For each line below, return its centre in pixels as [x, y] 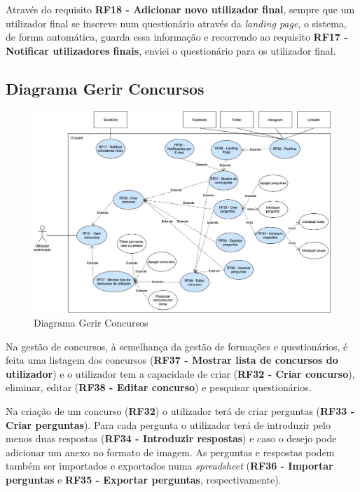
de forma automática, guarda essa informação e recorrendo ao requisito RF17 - [177, 37]
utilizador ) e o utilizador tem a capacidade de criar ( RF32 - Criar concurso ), [180, 373]
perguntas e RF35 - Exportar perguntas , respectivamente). [144, 479]
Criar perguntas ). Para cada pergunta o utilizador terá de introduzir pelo [168, 424]
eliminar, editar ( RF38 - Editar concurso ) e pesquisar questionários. [159, 387]
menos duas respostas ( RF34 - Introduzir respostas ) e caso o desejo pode [171, 438]
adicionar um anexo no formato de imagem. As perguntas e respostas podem [170, 452]
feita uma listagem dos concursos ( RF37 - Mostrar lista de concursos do [172, 360]
